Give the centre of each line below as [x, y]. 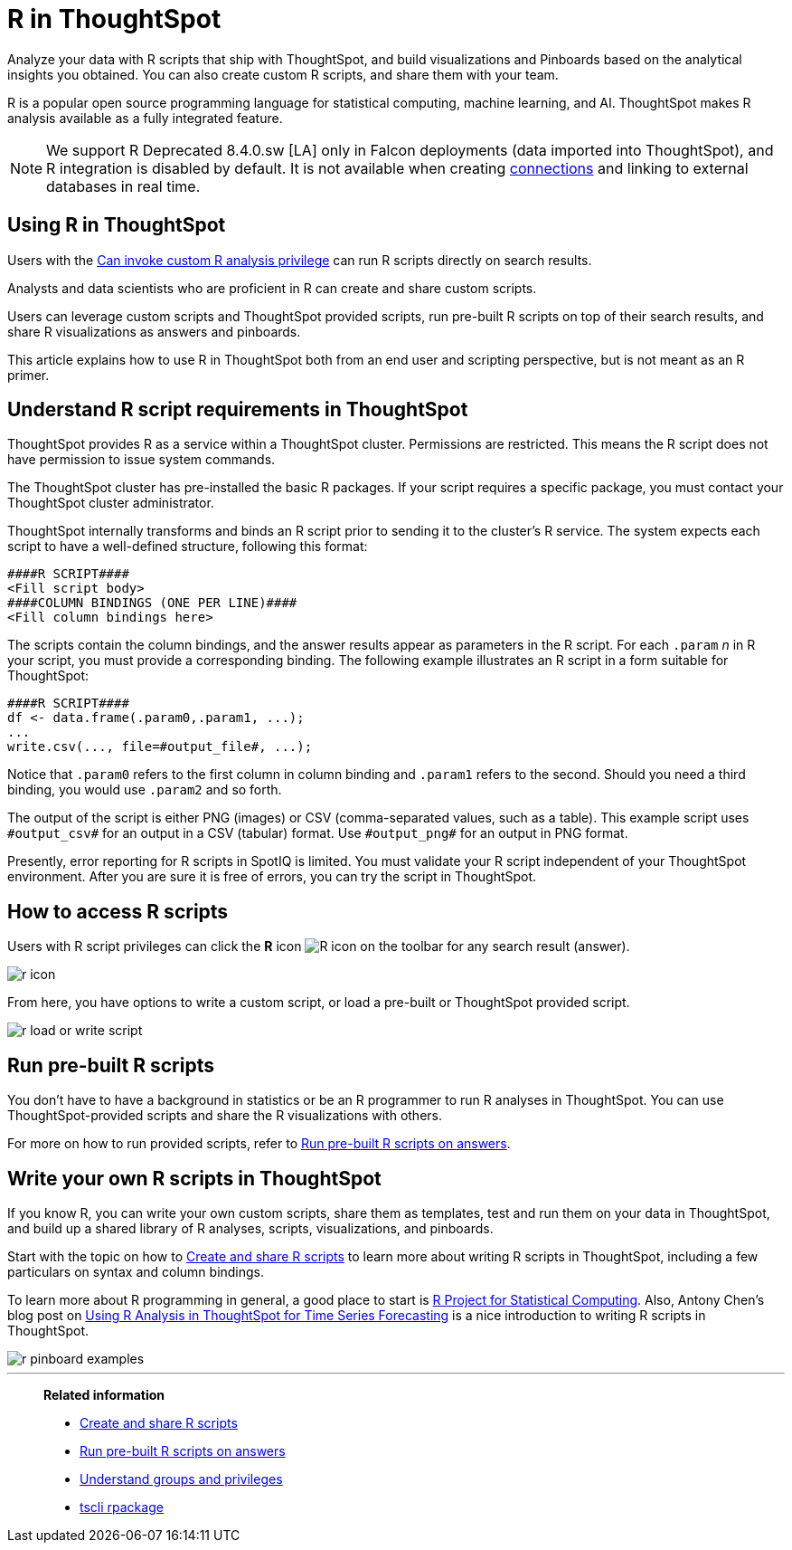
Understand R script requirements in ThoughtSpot [238, 410]
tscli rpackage [122, 1507]
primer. [28, 375]
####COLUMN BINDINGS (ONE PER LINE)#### [152, 603]
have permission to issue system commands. [141, 460]
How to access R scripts [118, 911]
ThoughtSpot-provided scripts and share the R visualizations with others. [225, 1116]
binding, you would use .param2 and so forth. [145, 790]
